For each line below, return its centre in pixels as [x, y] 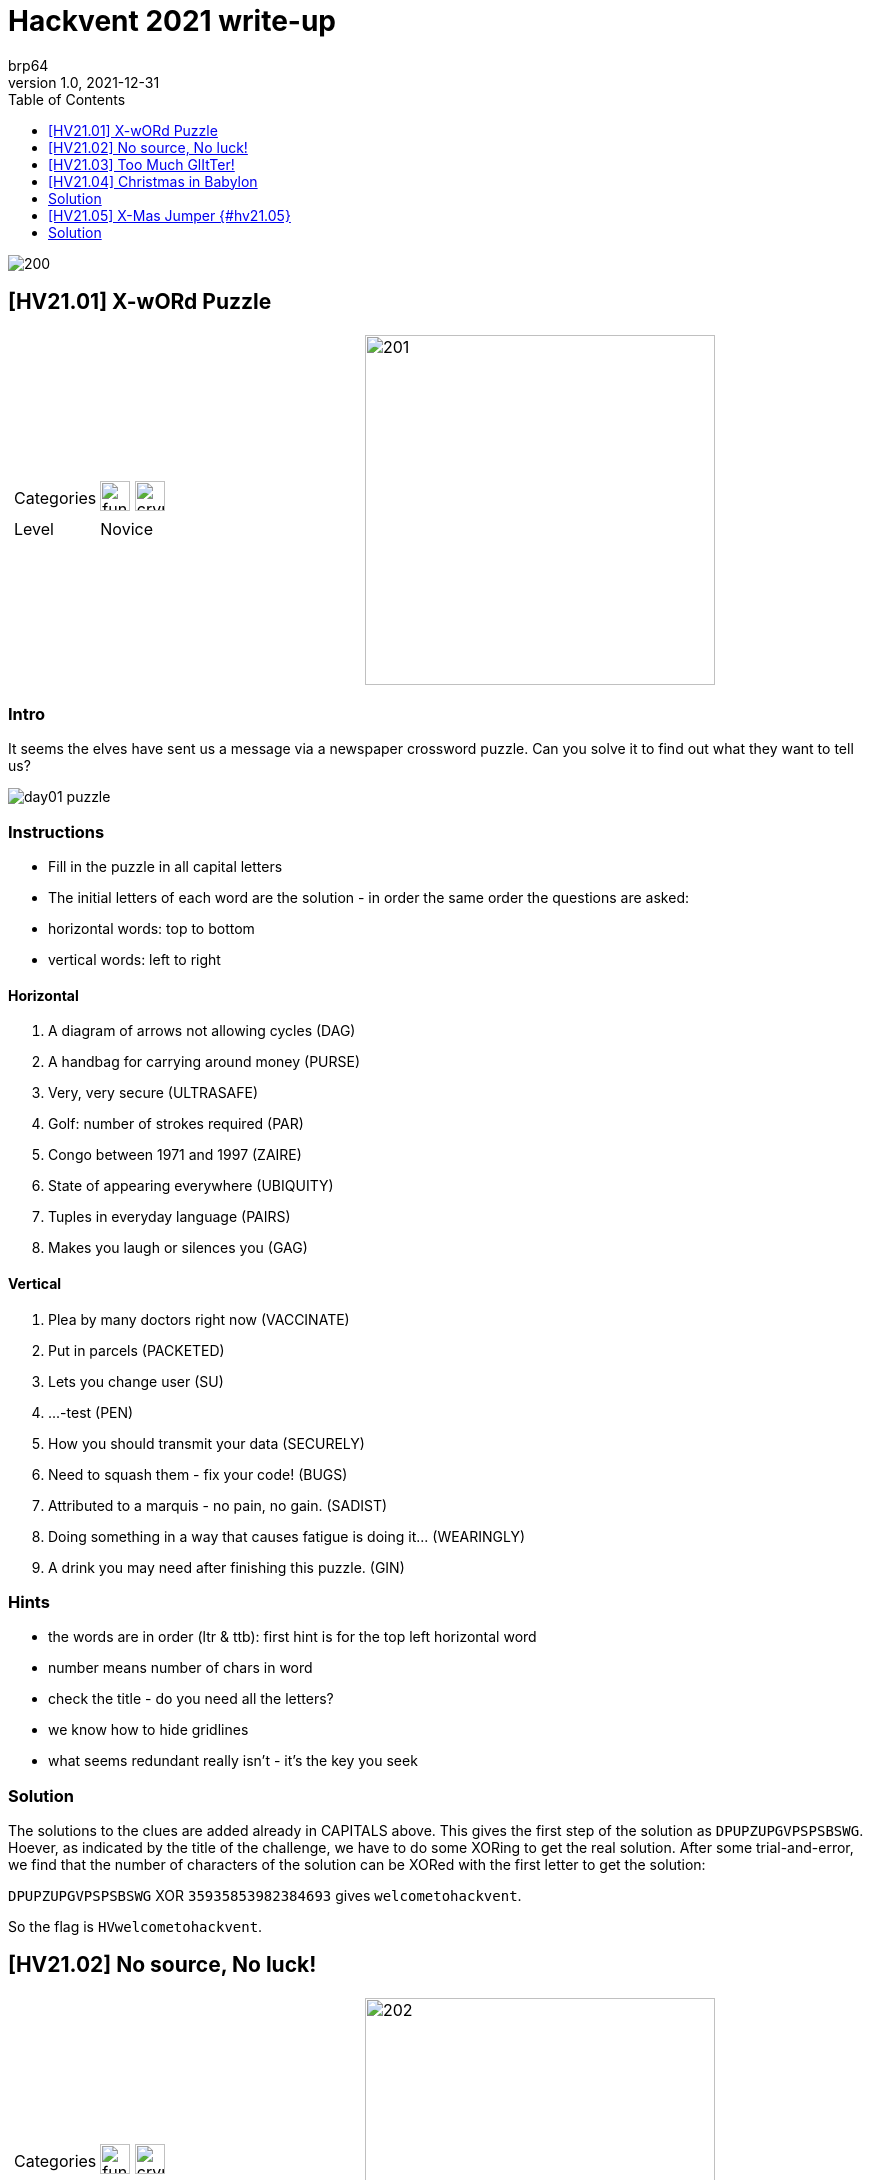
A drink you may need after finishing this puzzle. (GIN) [226, 1567]
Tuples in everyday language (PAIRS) [169, 1217]
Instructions [56, 831]
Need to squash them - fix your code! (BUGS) [198, 1474]
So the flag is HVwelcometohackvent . [135, 1927]
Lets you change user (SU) [136, 1381]
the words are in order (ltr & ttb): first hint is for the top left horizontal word [292, 1637]
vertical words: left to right [134, 960]
